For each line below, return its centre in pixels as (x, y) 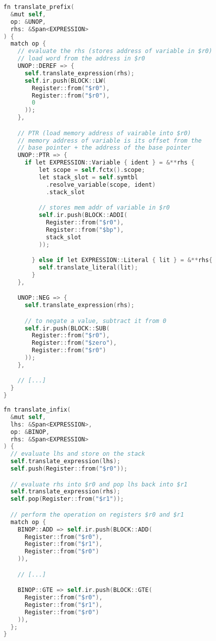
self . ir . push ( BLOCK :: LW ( (65, 80)
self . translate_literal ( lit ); (88, 267)
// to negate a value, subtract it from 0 (95, 321)
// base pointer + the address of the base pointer (104, 148)
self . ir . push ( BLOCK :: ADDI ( (83, 215)
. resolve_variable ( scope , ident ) (101, 185)
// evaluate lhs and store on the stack (78, 454)
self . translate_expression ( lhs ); (65, 461)
